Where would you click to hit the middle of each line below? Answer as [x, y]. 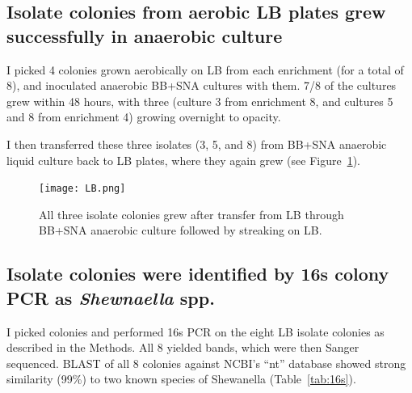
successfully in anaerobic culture [145, 35]
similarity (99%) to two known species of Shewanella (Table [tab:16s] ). [181, 379]
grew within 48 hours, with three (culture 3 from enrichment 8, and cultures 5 [200, 101]
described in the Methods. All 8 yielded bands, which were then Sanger [183, 347]
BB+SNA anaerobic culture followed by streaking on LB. [181, 230]
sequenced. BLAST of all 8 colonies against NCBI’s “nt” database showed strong [206, 363]
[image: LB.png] [82, 189]
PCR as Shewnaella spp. [111, 297]
